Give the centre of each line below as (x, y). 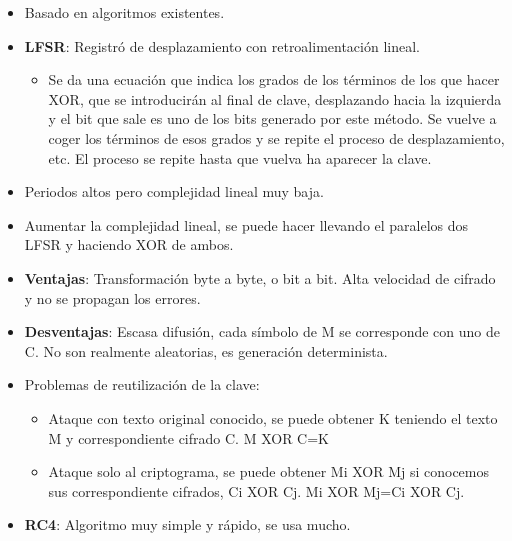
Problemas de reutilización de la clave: (142, 384)
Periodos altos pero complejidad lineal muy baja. (174, 191)
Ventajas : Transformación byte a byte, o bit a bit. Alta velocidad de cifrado (260, 277)
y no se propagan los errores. (112, 297)
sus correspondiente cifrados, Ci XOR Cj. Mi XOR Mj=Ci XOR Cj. (256, 490)
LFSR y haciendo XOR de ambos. (129, 244)
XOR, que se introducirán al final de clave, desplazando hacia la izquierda (275, 98)
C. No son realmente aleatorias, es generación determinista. (206, 350)
